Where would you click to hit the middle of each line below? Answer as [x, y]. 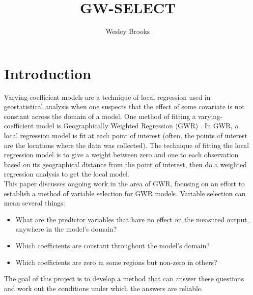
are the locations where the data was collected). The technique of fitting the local [126, 145]
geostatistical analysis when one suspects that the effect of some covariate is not [124, 106]
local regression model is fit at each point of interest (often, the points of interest [126, 135]
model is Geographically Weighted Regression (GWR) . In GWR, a [137, 126]
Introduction [48, 73]
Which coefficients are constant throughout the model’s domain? [112, 245]
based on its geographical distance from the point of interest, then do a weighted [125, 164]
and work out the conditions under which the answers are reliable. [103, 288]
